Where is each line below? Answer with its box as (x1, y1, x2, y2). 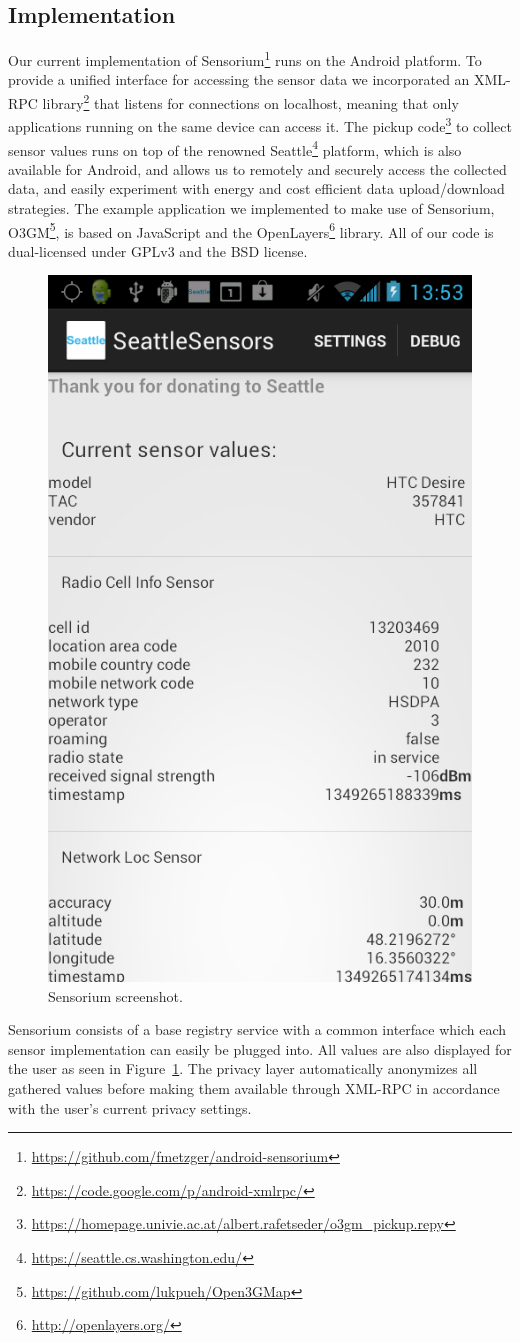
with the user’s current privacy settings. (8, 1097, 252, 1118)
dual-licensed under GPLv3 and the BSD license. (8, 240, 308, 261)
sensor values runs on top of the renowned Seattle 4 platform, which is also (8, 136, 462, 160)
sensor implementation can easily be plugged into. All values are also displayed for (8, 1038, 512, 1059)
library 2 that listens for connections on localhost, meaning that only (42, 90, 459, 113)
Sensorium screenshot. (48, 985, 183, 1006)
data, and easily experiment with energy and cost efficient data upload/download (8, 178, 505, 199)
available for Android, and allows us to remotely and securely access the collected (8, 158, 507, 179)
